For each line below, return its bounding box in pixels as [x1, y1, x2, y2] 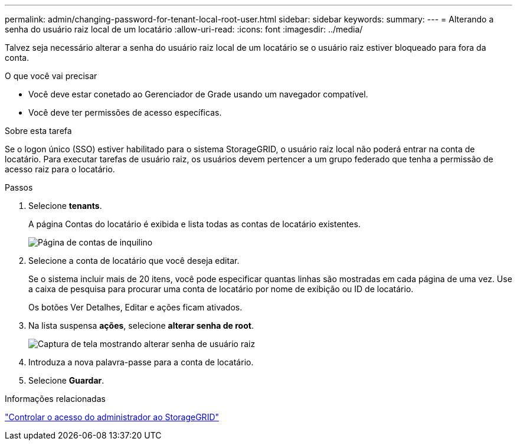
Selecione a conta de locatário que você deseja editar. [28, 256, 240, 266]
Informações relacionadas [5, 394, 106, 404]
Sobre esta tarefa [5, 126, 72, 136]
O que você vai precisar [5, 71, 97, 81]
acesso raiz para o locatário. [5, 164, 115, 174]
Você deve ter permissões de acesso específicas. [28, 107, 222, 117]
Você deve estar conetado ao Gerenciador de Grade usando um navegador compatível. [28, 89, 368, 99]
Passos [5, 182, 33, 192]
